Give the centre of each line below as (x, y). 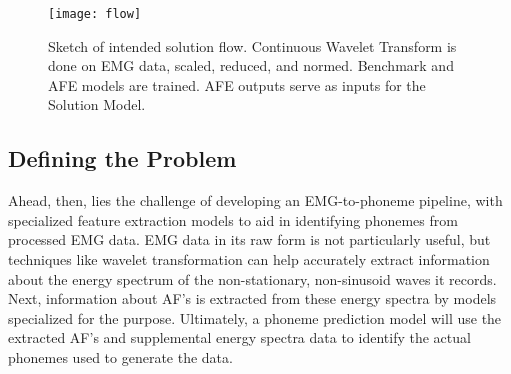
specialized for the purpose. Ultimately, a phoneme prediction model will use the (255, 317)
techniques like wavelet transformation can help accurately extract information (249, 259)
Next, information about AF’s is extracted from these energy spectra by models (252, 298)
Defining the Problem (122, 158)
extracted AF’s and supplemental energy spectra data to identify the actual (239, 337)
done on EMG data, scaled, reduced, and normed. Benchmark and (251, 65)
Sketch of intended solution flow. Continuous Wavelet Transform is (252, 45)
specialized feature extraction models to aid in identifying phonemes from (233, 219)
